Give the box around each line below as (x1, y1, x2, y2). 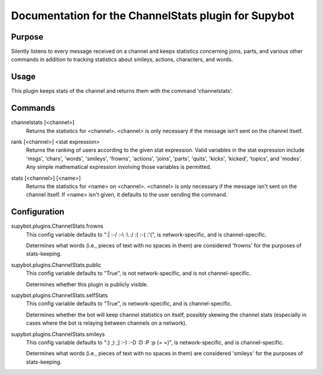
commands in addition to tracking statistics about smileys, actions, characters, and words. (11, 56, 233, 63)
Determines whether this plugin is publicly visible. (26, 280, 149, 288)
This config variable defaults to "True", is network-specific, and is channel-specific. (26, 300, 233, 307)
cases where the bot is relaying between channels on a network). (26, 319, 187, 326)
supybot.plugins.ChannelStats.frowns (11, 222, 104, 230)
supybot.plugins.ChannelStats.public (11, 261, 102, 268)
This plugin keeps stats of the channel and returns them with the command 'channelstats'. (11, 87, 233, 95)
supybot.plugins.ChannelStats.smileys (11, 330, 105, 338)
